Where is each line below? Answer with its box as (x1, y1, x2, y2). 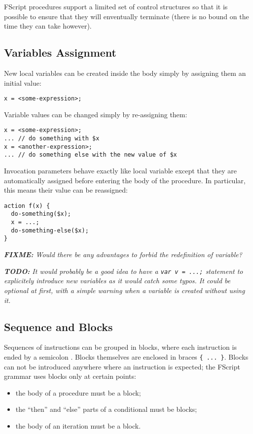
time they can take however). (4, 21, 92, 31)
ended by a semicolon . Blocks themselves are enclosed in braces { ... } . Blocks (4, 351, 249, 362)
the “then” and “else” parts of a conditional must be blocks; (15, 404, 197, 414)
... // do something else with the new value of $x (4, 151, 177, 159)
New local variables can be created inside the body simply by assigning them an (4, 67, 246, 78)
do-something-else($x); (11, 227, 89, 234)
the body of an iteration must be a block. (15, 420, 141, 431)
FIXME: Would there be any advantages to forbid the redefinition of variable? (4, 249, 242, 260)
